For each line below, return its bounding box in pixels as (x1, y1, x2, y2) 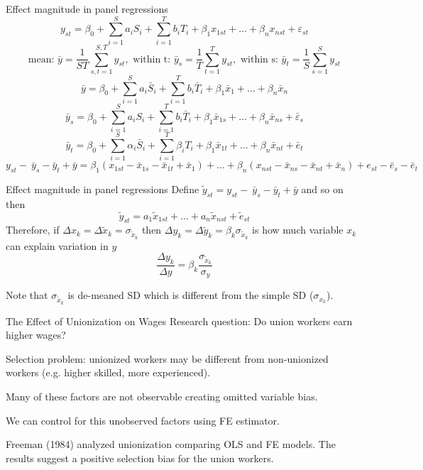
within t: (133, 54, 171, 65)
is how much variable (252, 222, 344, 237)
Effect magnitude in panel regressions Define (6, 182, 199, 197)
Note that (6, 288, 48, 302)
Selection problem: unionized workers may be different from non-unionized (6, 351, 329, 366)
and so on (301, 182, 344, 197)
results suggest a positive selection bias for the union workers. (6, 450, 274, 465)
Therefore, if (6, 222, 60, 237)
